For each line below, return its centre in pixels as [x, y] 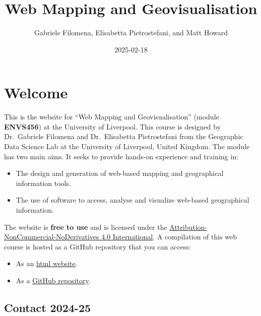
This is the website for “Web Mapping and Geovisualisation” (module [112, 117]
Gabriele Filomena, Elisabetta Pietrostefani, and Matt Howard [131, 33]
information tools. [43, 183]
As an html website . [47, 263]
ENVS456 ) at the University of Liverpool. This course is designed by [113, 126]
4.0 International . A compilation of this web [169, 237]
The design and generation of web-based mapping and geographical [120, 173]
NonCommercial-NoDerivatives [52, 237]
